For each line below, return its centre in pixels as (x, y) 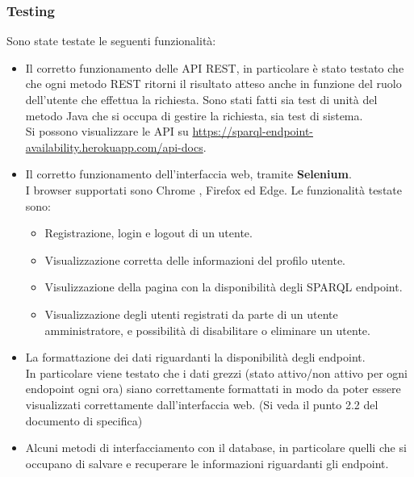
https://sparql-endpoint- (253, 131)
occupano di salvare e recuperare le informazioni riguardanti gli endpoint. (207, 463)
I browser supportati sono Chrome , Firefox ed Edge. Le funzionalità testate (213, 189)
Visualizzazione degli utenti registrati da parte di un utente (191, 314)
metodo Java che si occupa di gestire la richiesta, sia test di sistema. (194, 115)
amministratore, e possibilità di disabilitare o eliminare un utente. (207, 330)
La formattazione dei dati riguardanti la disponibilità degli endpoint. (195, 357)
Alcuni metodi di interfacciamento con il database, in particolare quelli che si (216, 448)
